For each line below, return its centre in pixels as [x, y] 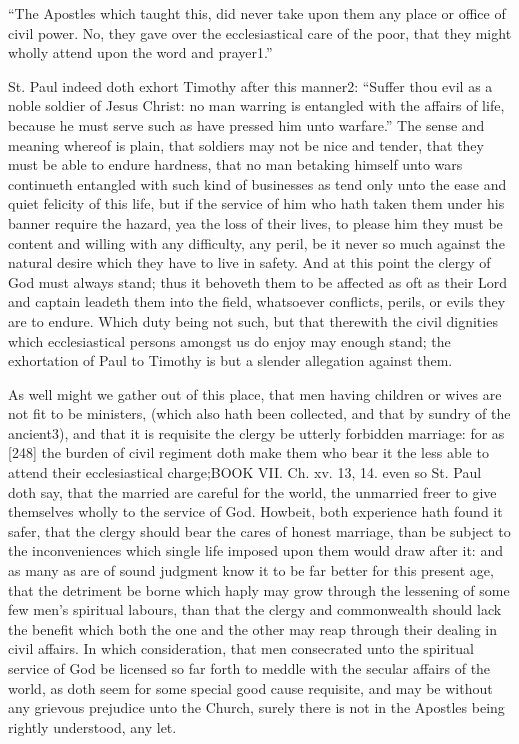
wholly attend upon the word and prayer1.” [140, 52]
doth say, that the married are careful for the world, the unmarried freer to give [252, 491]
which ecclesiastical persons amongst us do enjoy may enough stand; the [229, 340]
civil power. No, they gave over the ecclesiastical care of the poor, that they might [260, 32]
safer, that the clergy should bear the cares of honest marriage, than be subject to [259, 530]
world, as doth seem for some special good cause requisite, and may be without [250, 687]
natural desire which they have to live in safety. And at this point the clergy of [249, 262]
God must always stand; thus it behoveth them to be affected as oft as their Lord [257, 281]
